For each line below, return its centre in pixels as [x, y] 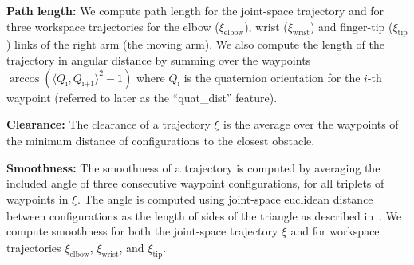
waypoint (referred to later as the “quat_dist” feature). [142, 97]
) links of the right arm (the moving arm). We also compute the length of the [195, 44]
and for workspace [335, 231]
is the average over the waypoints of [311, 124]
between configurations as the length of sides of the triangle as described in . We [204, 215]
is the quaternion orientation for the [272, 77]
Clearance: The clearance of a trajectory [108, 124]
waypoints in [37, 198]
